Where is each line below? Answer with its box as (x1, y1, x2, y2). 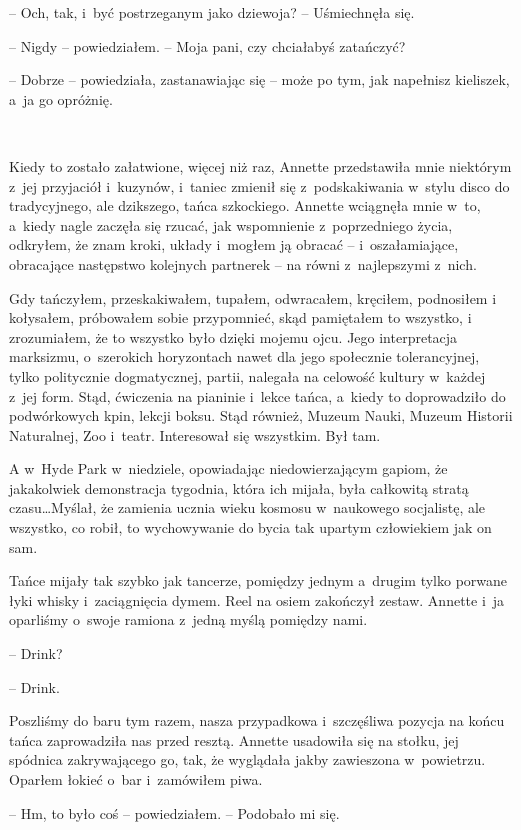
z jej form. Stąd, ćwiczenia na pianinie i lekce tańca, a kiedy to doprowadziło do (9, 385, 506, 406)
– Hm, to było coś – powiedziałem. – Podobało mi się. (9, 802, 340, 823)
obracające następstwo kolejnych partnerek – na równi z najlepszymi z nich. (9, 253, 477, 274)
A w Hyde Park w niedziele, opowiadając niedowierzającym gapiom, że (9, 458, 448, 479)
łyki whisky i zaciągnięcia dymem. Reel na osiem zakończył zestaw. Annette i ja (9, 589, 505, 610)
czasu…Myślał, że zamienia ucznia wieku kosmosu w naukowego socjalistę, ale (9, 497, 486, 518)
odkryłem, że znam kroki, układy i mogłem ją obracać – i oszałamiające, (9, 234, 459, 255)
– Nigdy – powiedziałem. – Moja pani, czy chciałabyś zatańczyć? (9, 35, 406, 56)
